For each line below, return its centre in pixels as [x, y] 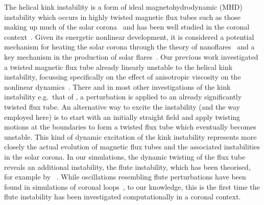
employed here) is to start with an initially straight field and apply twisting [122, 117]
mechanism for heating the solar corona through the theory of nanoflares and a [129, 47]
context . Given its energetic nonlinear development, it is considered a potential [129, 36]
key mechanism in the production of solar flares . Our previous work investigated [131, 56]
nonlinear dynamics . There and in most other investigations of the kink [117, 86]
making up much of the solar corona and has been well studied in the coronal [127, 27]
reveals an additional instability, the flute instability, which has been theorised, [127, 166]
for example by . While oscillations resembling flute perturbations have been [125, 177]
